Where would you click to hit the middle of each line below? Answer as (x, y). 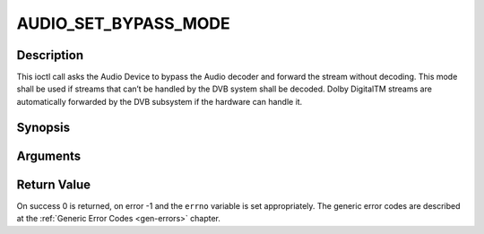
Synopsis (43, 127)
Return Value (54, 184)
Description (50, 55)
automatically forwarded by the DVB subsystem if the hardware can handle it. (160, 101)
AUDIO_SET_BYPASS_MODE (123, 23)
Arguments (49, 156)
